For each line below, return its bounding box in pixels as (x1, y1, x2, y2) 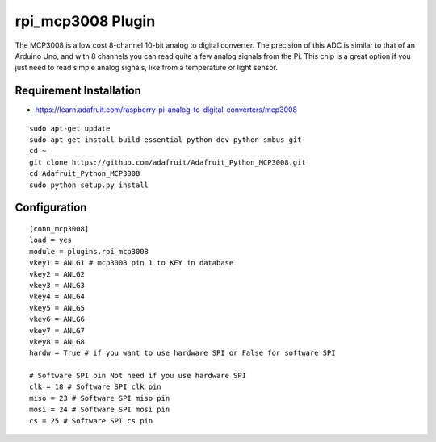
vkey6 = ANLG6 (29, 315, 85, 324)
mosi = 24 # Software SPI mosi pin (29, 405, 170, 415)
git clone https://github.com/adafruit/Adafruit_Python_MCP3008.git (29, 157, 306, 167)
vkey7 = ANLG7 (29, 326, 85, 335)
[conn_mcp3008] (29, 224, 90, 233)
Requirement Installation (15, 84, 141, 98)
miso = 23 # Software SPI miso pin (29, 394, 170, 402)
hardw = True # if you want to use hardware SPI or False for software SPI (29, 348, 336, 358)
